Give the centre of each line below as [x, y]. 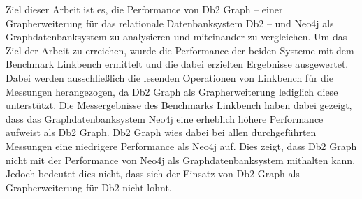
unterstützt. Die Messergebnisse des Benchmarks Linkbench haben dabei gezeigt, [179, 105]
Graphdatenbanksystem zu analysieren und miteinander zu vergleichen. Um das [176, 37]
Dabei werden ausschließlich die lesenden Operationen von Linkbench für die [169, 77]
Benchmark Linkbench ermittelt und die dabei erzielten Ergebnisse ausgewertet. [177, 64]
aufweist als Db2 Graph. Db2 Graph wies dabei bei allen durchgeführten [161, 132]
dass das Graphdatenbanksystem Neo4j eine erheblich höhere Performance [165, 118]
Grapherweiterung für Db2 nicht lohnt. [89, 187]
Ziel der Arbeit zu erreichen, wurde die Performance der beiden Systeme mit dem [180, 50]
